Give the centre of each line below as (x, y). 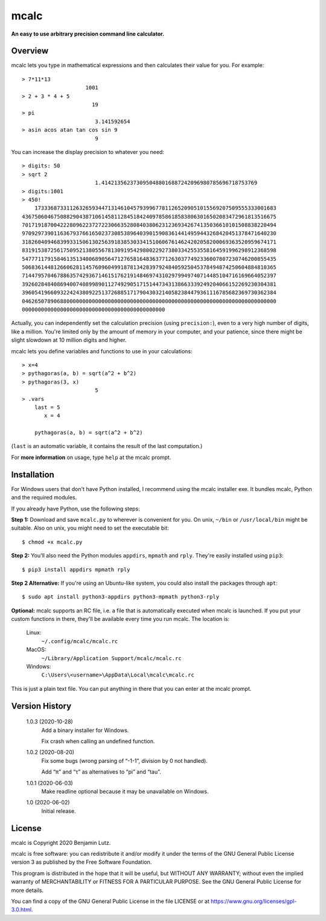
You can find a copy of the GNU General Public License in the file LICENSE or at (110, 901)
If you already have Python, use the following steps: (75, 509)
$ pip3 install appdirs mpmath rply (76, 570)
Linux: (34, 633)
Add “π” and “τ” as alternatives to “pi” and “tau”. (101, 772)
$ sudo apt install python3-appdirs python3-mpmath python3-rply (121, 597)
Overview (30, 51)
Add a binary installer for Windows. (85, 730)
